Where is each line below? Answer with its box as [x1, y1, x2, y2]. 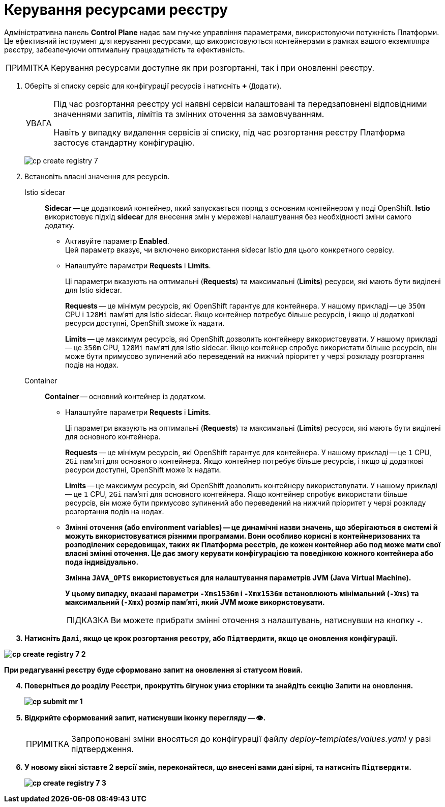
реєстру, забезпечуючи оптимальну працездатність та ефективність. [4, 45, 245, 54]
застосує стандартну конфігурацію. [53, 137, 195, 148]
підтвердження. [71, 743, 134, 754]
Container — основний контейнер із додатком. [45, 392, 206, 401]
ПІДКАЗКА [67, 615, 109, 625]
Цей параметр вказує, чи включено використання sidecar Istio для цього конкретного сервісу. [65, 245, 394, 254]
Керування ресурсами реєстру [4, 1, 228, 18]
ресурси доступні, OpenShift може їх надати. [65, 465, 221, 474]
